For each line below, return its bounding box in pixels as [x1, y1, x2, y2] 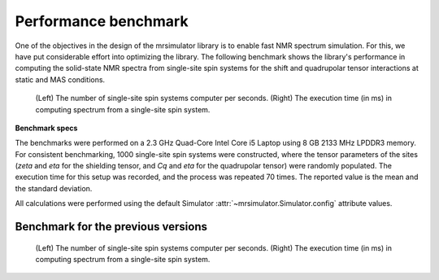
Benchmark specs [15, 123, 78, 133]
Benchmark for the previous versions [15, 220, 207, 234]
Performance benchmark [15, 12, 189, 30]
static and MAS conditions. [15, 74, 106, 85]
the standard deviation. [15, 183, 93, 193]
